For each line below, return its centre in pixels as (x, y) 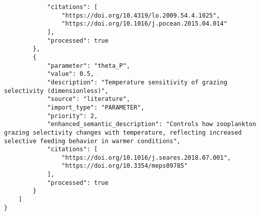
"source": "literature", (89, 99)
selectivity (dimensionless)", (56, 91)
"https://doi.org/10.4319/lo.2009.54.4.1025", (141, 15)
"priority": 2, (72, 116)
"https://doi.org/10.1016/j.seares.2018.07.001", (146, 157)
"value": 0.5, (70, 74)
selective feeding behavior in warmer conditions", (92, 141)
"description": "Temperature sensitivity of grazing (137, 82)
